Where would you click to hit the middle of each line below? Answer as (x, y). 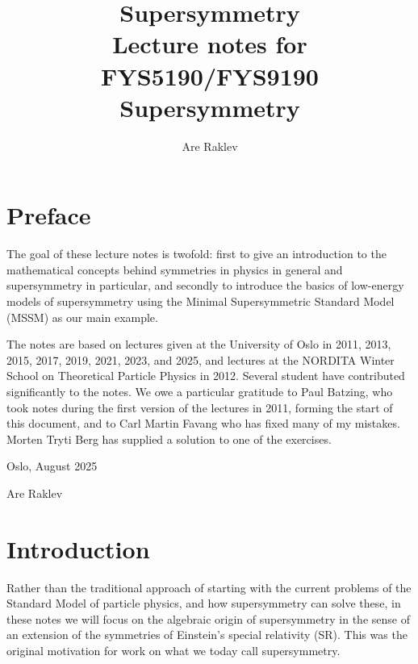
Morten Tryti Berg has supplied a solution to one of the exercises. (169, 438)
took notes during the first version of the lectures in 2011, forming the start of (200, 407)
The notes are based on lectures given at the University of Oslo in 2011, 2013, (199, 344)
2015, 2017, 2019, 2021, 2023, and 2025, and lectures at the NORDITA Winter (201, 359)
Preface (49, 215)
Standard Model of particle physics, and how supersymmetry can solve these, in (204, 603)
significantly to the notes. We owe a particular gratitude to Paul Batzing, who (200, 391)
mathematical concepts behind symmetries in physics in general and (175, 269)
